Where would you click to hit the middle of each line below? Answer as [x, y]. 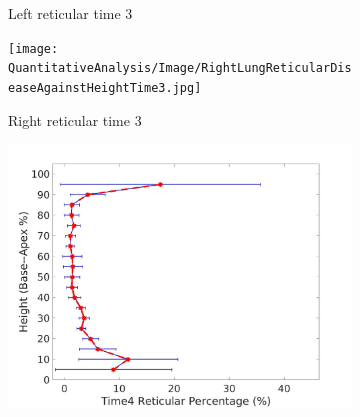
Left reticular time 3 [70, 13]
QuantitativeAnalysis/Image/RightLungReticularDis [180, 68]
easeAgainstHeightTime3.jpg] [105, 87]
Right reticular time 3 [75, 119]
